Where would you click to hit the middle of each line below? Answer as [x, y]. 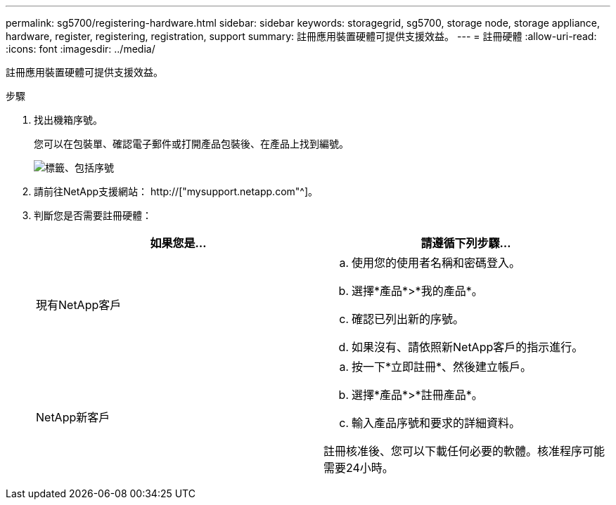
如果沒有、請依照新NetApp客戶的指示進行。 [468, 347]
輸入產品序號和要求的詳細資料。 [436, 423]
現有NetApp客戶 [79, 305]
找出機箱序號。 [68, 120]
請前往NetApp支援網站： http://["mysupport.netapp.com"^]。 [176, 191]
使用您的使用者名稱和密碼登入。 [436, 263]
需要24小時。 [359, 468]
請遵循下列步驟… [466, 243]
